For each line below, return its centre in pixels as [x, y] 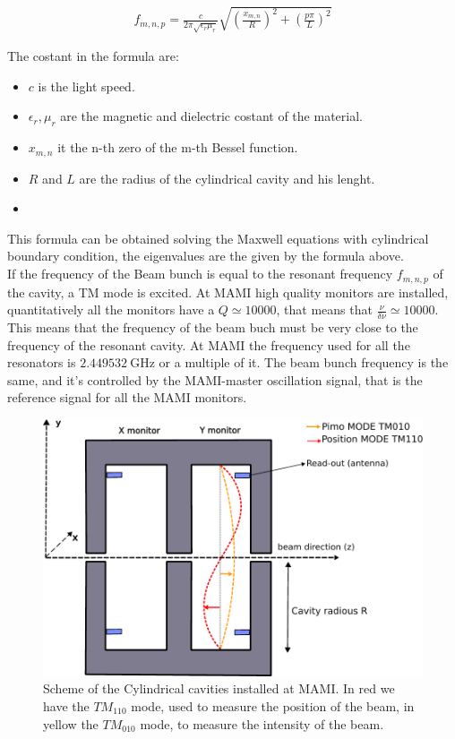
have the [66, 705]
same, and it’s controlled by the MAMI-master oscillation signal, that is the [215, 379]
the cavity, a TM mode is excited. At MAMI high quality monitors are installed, [228, 292]
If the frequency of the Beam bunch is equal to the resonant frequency [200, 274]
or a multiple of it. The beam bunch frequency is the [304, 362]
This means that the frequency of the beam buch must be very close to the [213, 327]
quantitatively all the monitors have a [111, 309]
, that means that [324, 309]
